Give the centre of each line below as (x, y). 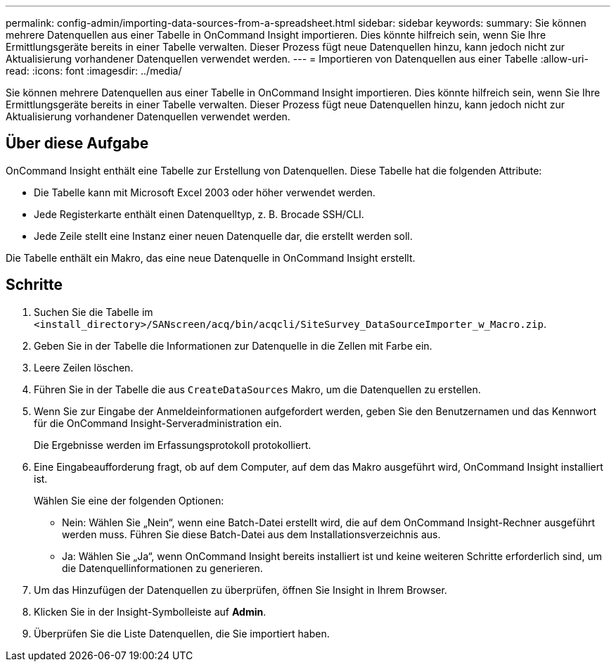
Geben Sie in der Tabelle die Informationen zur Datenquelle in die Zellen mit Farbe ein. (233, 345)
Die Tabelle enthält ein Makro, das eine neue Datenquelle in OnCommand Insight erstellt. (211, 258)
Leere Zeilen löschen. (84, 367)
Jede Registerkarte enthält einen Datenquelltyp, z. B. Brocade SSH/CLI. (199, 214)
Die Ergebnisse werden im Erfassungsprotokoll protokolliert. (173, 445)
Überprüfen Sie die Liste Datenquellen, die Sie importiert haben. (182, 633)
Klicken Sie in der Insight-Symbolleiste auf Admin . (150, 611)
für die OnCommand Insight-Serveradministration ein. (158, 423)
